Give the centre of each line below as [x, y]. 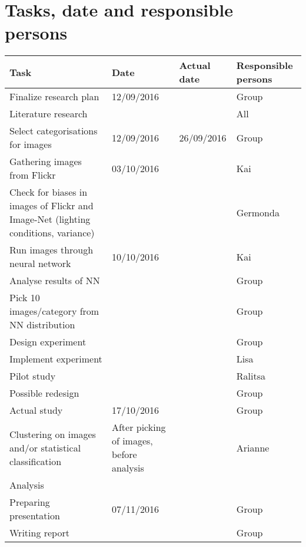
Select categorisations [54, 131]
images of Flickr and [51, 206]
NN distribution [42, 325]
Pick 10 [25, 298]
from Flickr [33, 175]
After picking [139, 427]
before [124, 454]
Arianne [253, 447]
